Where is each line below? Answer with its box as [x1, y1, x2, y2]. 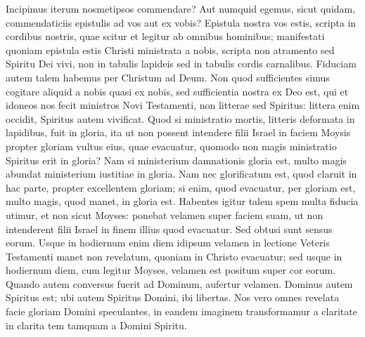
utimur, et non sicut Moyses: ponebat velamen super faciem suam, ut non [6, 207, 324, 222]
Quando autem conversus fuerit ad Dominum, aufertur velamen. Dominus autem [6, 276, 353, 291]
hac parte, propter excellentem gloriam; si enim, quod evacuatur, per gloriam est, [6, 180, 356, 194]
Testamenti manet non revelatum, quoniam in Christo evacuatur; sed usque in [6, 249, 342, 263]
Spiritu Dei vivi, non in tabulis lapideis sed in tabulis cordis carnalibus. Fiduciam [6, 56, 357, 71]
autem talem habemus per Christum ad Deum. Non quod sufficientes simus [6, 70, 330, 84]
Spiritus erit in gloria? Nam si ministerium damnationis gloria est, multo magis [6, 152, 347, 167]
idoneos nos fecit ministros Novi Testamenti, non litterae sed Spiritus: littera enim [6, 98, 360, 112]
